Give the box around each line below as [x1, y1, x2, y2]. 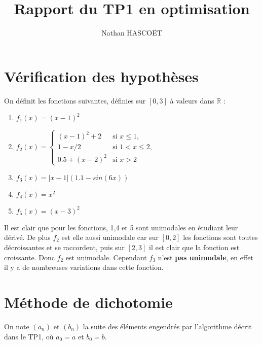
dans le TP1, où [4, 331, 54, 341]
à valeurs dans [170, 95, 214, 106]
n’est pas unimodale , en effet [158, 252, 253, 262]
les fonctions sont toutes [183, 232, 258, 243]
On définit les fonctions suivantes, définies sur [4, 95, 146, 106]
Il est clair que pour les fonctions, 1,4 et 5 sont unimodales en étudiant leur [4, 222, 238, 232]
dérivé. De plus [4, 232, 51, 243]
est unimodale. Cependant [65, 252, 147, 262]
